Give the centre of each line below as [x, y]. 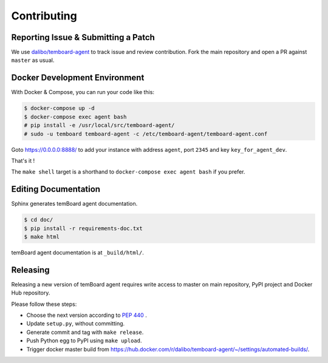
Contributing [44, 16]
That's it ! [23, 160]
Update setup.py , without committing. [76, 324]
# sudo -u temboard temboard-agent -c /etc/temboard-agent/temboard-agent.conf [146, 134]
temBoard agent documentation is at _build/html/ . [77, 253]
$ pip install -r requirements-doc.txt [83, 228]
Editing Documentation [56, 189]
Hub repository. [31, 293]
